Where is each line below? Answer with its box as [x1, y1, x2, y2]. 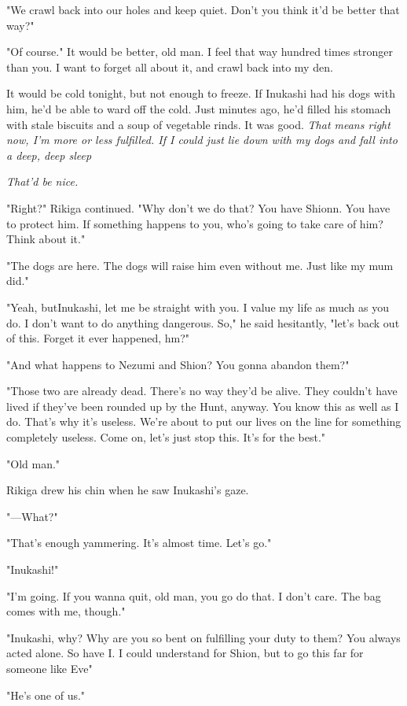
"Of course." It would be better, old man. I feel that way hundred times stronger [6, 43, 393, 60]
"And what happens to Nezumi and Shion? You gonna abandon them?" [6, 356, 350, 372]
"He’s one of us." [6, 686, 86, 703]
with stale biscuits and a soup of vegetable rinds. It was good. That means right [6, 116, 390, 132]
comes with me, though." [6, 603, 126, 619]
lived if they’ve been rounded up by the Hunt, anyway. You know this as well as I [6, 397, 399, 414]
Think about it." [6, 231, 86, 247]
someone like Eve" [6, 660, 93, 676]
